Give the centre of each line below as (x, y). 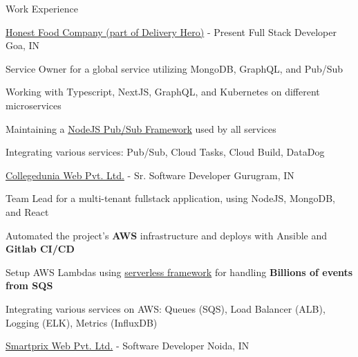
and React (27, 211)
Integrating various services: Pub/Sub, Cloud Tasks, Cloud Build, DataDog (165, 152)
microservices (34, 105)
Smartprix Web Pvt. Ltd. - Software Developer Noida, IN (128, 346)
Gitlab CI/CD (40, 249)
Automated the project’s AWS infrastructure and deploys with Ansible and (167, 235)
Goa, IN (23, 45)
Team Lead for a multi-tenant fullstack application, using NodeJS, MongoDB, (171, 198)
